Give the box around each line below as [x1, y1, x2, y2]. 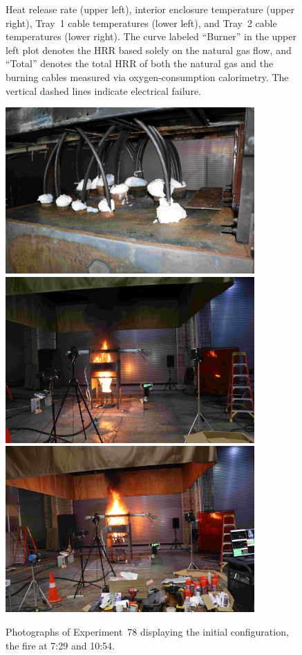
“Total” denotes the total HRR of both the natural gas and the [6, 56, 274, 71]
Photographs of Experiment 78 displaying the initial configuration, [6, 624, 289, 638]
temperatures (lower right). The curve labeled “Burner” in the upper [6, 29, 296, 44]
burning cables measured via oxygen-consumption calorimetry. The [6, 69, 289, 84]
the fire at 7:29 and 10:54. [6, 638, 115, 652]
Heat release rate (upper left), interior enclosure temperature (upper [6, 2, 295, 16]
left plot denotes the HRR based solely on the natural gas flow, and [6, 42, 292, 57]
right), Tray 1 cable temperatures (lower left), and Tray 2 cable [6, 15, 277, 30]
